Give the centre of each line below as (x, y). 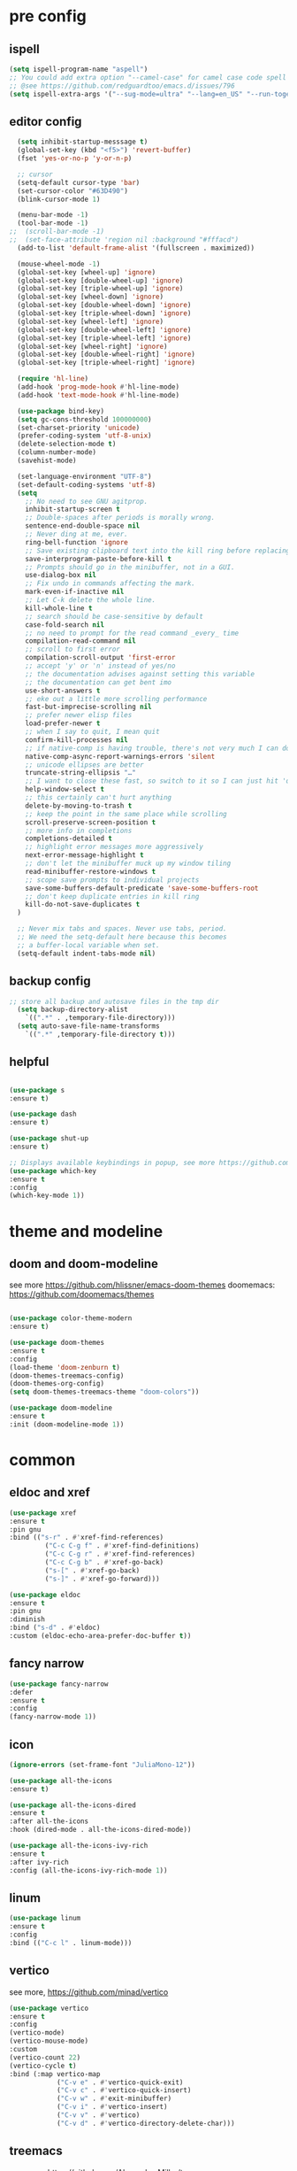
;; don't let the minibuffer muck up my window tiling (128, 864)
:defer (21, 1692)
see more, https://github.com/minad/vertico (89, 1992)
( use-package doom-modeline (61, 1408)
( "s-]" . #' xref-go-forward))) (103, 1579)
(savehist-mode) (47, 461)
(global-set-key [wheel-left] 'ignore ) (91, 321)
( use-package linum (45, 1919)
